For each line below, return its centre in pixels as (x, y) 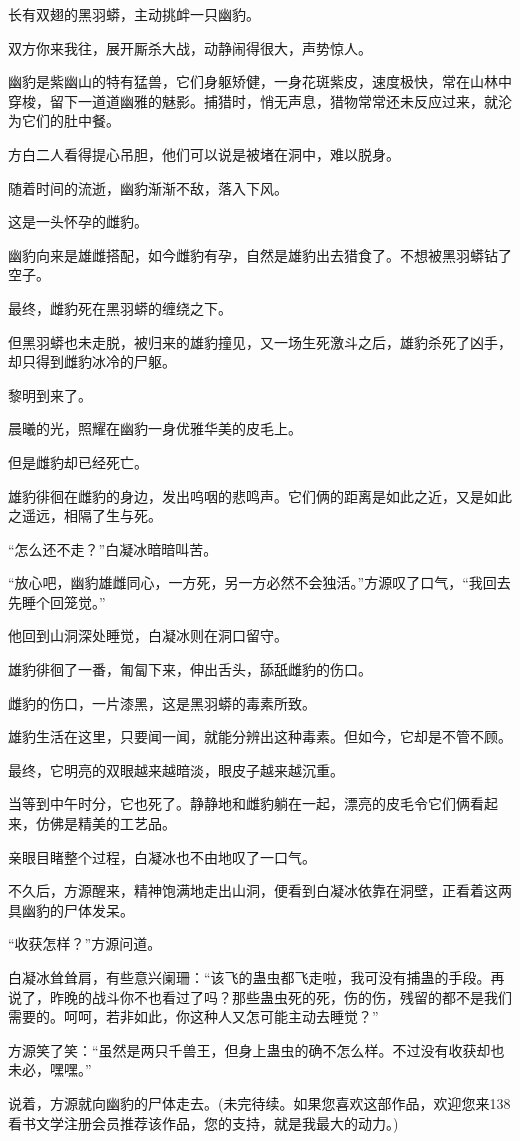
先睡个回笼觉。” (57, 601)
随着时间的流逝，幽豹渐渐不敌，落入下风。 (148, 187)
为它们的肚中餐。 (64, 120)
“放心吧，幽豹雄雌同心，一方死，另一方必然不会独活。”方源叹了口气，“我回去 (259, 582)
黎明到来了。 (50, 394)
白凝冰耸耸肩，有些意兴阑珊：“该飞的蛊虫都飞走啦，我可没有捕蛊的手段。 (249, 977)
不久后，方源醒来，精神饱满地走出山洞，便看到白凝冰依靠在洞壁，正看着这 (253, 890)
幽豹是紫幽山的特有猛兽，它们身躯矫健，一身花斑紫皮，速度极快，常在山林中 (260, 81)
